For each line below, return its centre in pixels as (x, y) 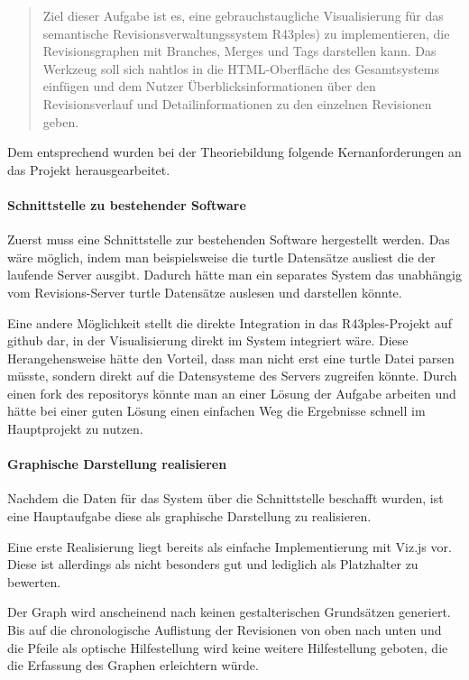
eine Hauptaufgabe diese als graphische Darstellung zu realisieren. (189, 516)
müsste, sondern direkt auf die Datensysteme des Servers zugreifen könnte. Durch (232, 376)
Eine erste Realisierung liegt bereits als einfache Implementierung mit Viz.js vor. (230, 546)
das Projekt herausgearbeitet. (89, 169)
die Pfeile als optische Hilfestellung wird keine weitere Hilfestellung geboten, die (228, 647)
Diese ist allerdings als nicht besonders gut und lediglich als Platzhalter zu (213, 564)
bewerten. (34, 581)
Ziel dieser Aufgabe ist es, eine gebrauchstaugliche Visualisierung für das (243, 15)
